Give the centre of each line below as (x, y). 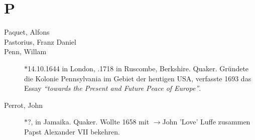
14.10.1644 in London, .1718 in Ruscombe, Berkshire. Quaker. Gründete (138, 68)
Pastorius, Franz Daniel (40, 41)
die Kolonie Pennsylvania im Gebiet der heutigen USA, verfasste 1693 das (138, 78)
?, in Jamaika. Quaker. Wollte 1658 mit (89, 122)
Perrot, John (24, 105)
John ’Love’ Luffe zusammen (206, 122)
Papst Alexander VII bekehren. (72, 131)
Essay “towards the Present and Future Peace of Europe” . (113, 88)
